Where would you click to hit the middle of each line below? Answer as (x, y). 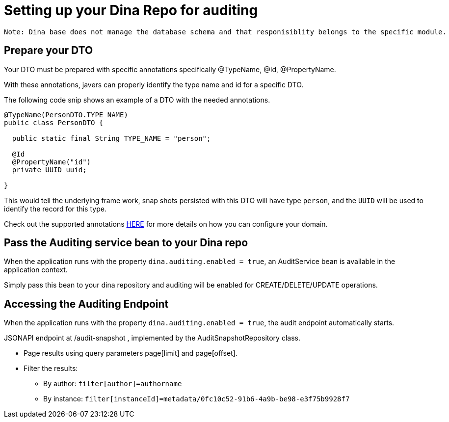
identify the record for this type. (55, 209)
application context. (36, 270)
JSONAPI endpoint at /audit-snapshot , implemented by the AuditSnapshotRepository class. (152, 338)
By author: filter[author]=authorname (113, 384)
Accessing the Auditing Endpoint (86, 304)
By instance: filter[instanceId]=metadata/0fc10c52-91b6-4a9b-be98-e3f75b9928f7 (197, 399)
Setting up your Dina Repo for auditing (131, 10)
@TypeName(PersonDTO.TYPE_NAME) (66, 115)
